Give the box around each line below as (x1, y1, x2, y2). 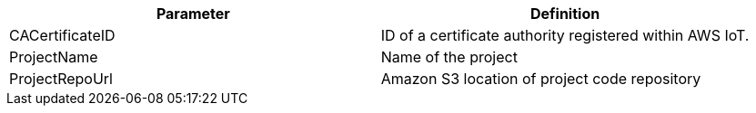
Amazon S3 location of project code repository (380, 70, 701, 88)
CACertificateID (9, 26, 116, 44)
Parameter (156, 5, 230, 23)
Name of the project (380, 48, 518, 66)
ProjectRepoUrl (9, 70, 113, 88)
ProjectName (9, 48, 98, 66)
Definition (529, 5, 600, 23)
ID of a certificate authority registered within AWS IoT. (380, 26, 750, 44)
